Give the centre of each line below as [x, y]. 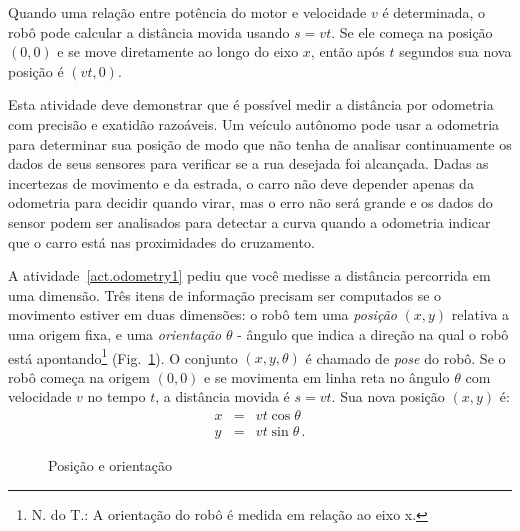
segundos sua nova [455, 51]
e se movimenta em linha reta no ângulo [327, 376]
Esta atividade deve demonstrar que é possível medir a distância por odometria [251, 104]
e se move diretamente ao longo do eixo [178, 51]
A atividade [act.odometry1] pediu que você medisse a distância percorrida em [249, 275]
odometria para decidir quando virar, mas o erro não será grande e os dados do [250, 202]
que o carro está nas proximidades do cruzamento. [161, 241]
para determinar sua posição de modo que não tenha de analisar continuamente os [260, 143]
